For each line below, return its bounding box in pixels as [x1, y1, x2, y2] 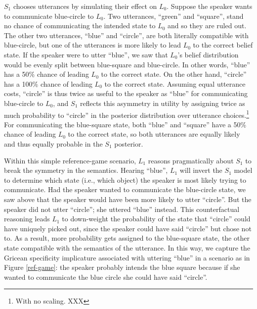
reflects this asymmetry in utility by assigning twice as [80, 98, 245, 108]
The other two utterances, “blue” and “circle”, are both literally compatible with [4, 30, 249, 40]
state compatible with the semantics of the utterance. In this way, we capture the [4, 242, 251, 253]
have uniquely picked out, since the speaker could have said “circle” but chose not [4, 223, 252, 233]
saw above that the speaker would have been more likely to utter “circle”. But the [4, 194, 252, 204]
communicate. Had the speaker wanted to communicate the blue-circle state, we [4, 184, 246, 195]
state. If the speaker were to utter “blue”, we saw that [4, 49, 168, 59]
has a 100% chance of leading [4, 78, 92, 89]
